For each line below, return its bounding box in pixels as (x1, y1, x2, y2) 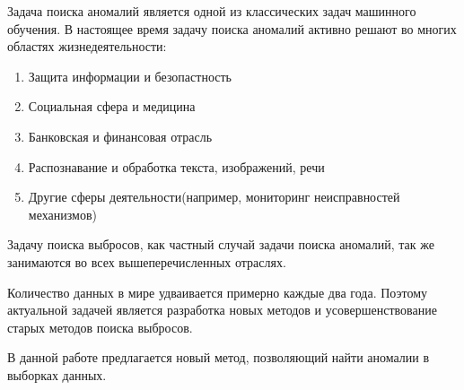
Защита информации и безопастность (28, 66, 232, 85)
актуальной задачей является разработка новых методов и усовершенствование (7, 300, 437, 319)
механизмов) (28, 204, 97, 223)
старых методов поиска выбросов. (7, 317, 193, 336)
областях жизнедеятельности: (7, 37, 167, 56)
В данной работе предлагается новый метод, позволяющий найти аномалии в (7, 348, 430, 367)
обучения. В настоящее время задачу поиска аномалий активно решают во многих (7, 19, 457, 38)
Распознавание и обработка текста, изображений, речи (28, 157, 325, 176)
